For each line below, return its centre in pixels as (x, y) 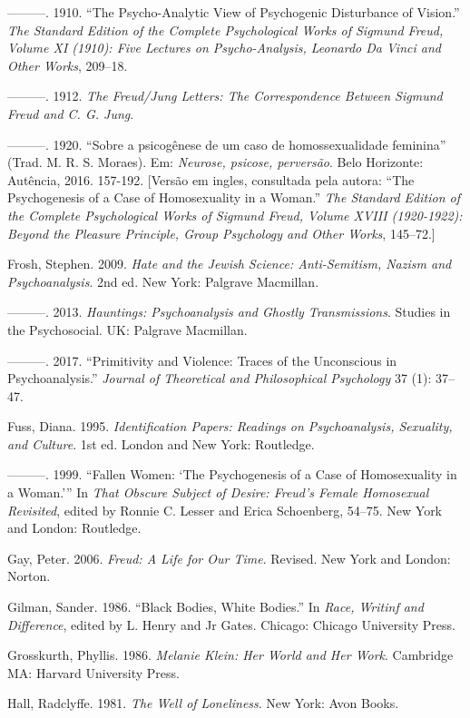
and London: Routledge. (74, 528)
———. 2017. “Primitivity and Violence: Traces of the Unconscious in (202, 360)
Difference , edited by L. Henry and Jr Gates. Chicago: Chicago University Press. (231, 624)
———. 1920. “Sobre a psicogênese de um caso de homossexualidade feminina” (227, 144)
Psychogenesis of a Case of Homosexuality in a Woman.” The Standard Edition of (234, 197)
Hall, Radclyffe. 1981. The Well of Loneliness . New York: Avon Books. (203, 703)
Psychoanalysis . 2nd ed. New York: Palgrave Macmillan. (163, 281)
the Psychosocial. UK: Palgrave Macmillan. (127, 329)
